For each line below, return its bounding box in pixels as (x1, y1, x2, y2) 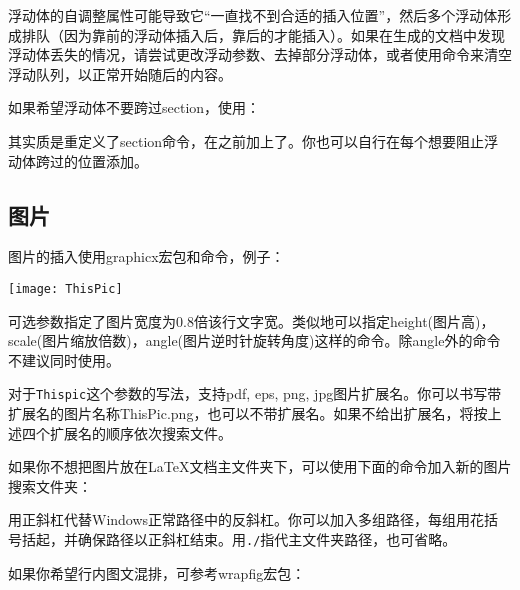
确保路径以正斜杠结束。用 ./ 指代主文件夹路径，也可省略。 (77, 529, 457, 550)
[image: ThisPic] (8, 281, 123, 296)
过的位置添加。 (49, 150, 148, 171)
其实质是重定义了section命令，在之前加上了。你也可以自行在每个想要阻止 (8, 130, 485, 151)
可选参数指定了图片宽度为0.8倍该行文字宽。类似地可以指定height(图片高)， (8, 310, 495, 331)
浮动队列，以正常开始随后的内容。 (8, 63, 232, 84)
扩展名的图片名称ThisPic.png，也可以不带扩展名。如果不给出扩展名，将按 (8, 403, 488, 424)
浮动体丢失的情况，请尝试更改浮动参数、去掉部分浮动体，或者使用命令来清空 (8, 44, 512, 65)
